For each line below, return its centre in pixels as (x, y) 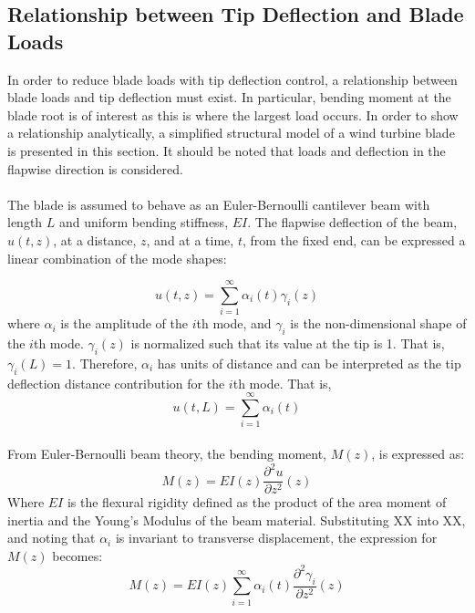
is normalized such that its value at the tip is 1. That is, (288, 343)
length (25, 222)
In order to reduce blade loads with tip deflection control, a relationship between (232, 79)
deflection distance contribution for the (116, 383)
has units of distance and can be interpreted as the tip (309, 363)
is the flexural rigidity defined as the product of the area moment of (257, 502)
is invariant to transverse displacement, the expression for (276, 538)
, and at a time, (190, 239)
